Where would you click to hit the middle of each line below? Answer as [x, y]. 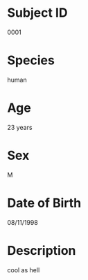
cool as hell [24, 270]
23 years [20, 127]
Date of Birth [44, 203]
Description [42, 250]
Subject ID [37, 13]
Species [31, 60]
